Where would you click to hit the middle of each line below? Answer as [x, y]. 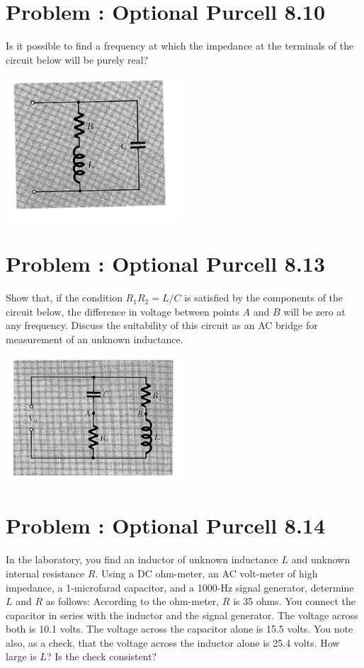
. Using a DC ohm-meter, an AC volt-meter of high [206, 573]
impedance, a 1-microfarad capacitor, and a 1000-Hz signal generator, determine [180, 587]
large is [21, 656]
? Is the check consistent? [102, 656]
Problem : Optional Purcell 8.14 [166, 525]
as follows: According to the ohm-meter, [132, 601]
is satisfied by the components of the [264, 298]
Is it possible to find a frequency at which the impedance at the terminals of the [180, 46]
